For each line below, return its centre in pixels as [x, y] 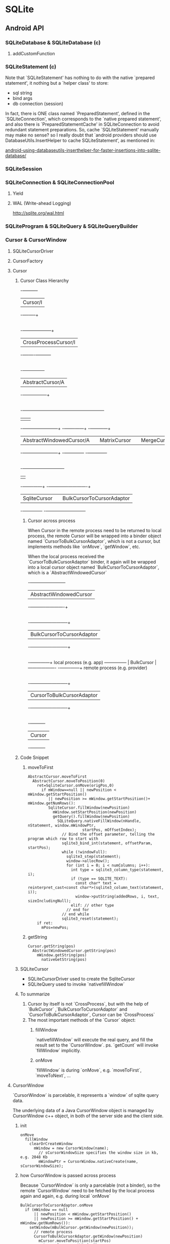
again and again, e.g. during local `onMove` [65, 1196]
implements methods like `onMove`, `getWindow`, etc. [84, 546]
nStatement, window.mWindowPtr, [62, 825]
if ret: [45, 923]
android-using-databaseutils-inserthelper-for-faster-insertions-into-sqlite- [83, 150]
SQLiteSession [24, 169]
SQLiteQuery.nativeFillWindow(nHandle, [99, 821]
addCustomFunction [34, 53]
